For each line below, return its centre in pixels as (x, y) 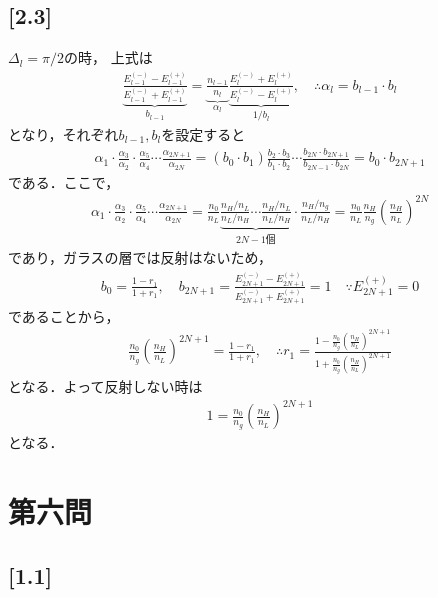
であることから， (64, 315)
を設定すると (203, 134)
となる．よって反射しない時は (105, 386)
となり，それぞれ (63, 134)
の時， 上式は (108, 57)
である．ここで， (64, 181)
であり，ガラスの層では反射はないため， (140, 257)
